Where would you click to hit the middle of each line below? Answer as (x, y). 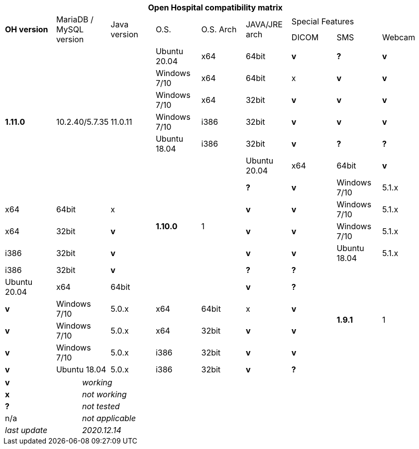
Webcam (399, 37)
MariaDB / (75, 19)
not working (105, 394)
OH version (27, 29)
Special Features (323, 21)
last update (26, 430)
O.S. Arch (219, 29)
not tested (101, 406)
